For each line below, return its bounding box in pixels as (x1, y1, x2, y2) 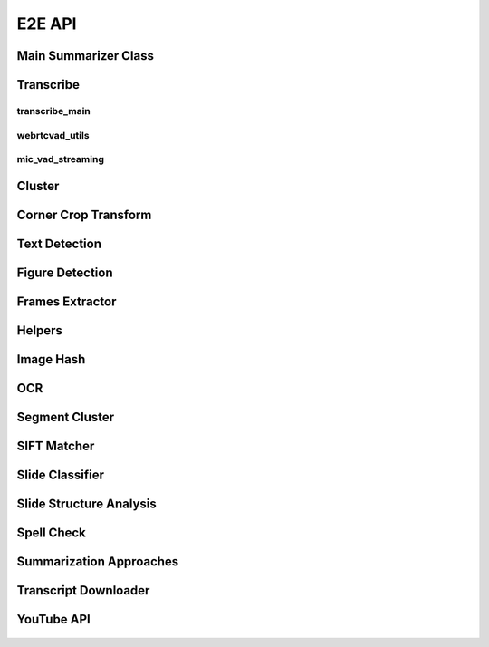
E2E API (16, 14, 77, 34)
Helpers (16, 323, 62, 338)
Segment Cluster (16, 409, 115, 425)
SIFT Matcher (16, 438, 95, 453)
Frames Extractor (16, 294, 117, 309)
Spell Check (16, 525, 86, 540)
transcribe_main (16, 104, 91, 117)
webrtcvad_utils (16, 129, 90, 141)
